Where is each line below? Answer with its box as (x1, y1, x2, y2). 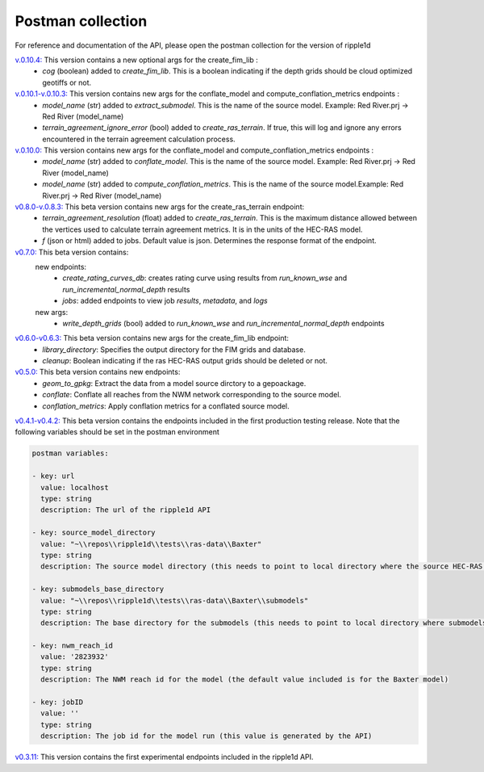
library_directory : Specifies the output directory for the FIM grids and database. (42, 344, 306, 355)
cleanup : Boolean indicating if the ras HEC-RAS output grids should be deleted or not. (42, 356, 328, 366)
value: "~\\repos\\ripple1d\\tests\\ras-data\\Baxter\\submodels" (40, 596, 309, 605)
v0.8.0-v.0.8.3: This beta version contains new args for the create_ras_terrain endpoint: (15, 202, 305, 212)
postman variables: (31, 449, 109, 458)
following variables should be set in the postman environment (15, 427, 219, 437)
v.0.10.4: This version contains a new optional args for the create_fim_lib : (15, 55, 258, 65)
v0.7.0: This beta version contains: (15, 247, 129, 257)
